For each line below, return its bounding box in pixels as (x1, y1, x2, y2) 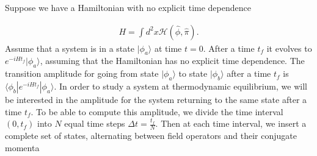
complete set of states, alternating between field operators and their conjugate (5, 129, 297, 142)
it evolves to (266, 41, 312, 54)
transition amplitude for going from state (5, 67, 159, 80)
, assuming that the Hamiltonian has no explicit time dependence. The (40, 54, 305, 67)
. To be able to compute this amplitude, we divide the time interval (31, 105, 283, 118)
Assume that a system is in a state (5, 41, 134, 54)
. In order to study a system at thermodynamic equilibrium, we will (54, 80, 307, 93)
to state (178, 67, 208, 80)
